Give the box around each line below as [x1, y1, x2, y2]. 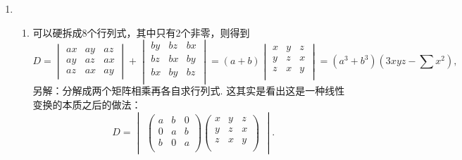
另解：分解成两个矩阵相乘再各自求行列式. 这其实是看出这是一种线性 [32, 83, 345, 98]
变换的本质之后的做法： [32, 97, 142, 112]
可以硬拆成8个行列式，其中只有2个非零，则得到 [32, 25, 250, 39]
